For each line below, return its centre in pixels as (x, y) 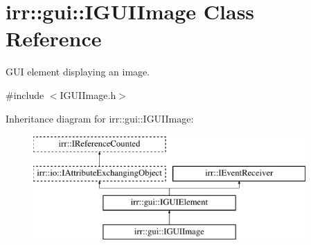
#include (25, 94)
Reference (54, 38)
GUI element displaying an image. (78, 72)
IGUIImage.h (88, 94)
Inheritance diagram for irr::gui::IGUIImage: (100, 118)
